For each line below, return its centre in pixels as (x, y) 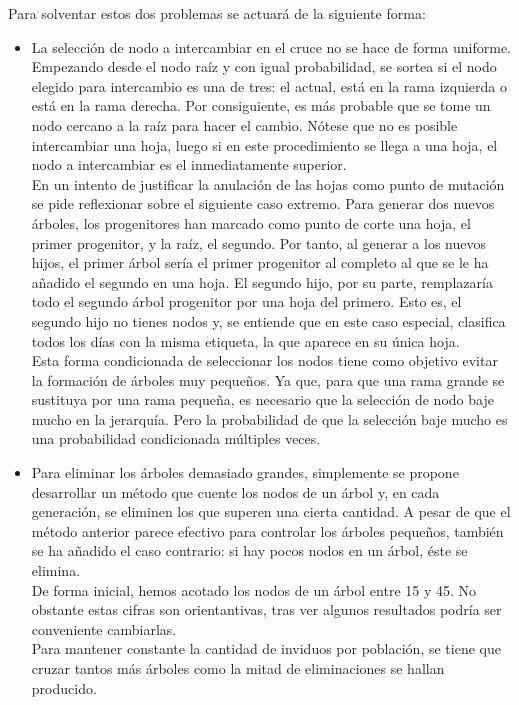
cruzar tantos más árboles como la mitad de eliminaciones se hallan (238, 668)
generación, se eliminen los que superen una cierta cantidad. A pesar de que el (271, 511)
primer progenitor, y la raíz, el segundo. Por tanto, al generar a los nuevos (258, 242)
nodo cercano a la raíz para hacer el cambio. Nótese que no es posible (244, 124)
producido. (64, 687)
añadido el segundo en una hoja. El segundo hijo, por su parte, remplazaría (262, 281)
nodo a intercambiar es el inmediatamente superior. (189, 164)
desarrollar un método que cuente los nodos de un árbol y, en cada (235, 491)
